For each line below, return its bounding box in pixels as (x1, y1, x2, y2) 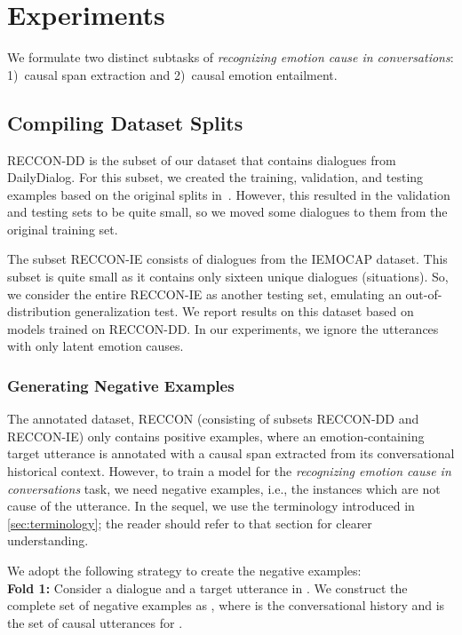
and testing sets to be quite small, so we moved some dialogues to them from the (7, 202, 448, 221)
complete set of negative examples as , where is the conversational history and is (7, 596, 445, 615)
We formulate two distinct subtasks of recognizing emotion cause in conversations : (7, 48, 454, 67)
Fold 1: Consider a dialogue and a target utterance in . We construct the (7, 578, 408, 597)
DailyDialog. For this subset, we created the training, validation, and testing (7, 168, 424, 187)
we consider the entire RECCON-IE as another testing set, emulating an (7, 284, 402, 303)
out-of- (405, 284, 442, 303)
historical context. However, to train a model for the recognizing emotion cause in (7, 462, 451, 480)
